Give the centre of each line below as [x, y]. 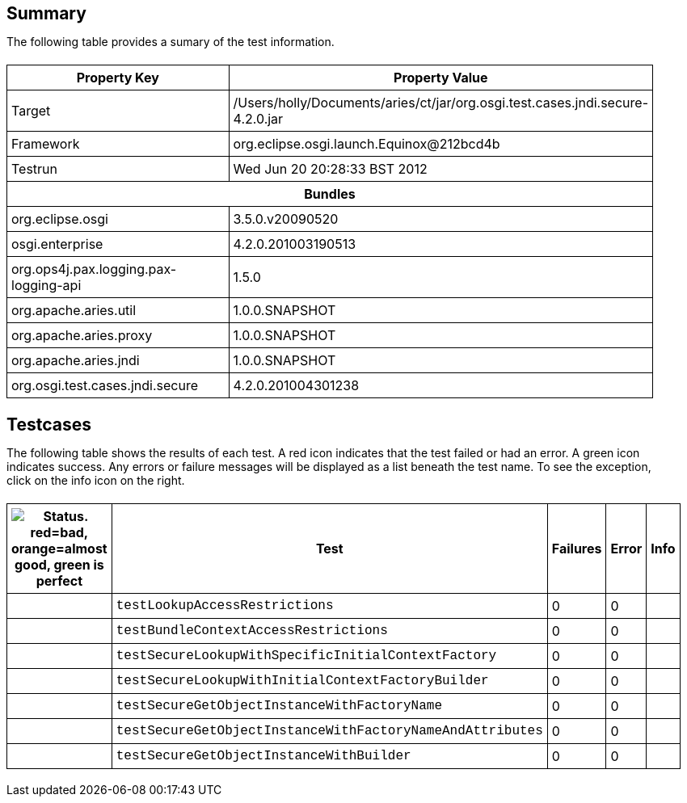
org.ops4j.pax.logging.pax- [94, 269]
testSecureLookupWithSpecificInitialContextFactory [306, 656]
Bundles [330, 194]
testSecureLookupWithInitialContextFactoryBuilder [302, 681]
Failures [577, 549]
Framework [46, 144]
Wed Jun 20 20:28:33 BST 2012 [330, 169]
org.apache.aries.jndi [76, 360]
